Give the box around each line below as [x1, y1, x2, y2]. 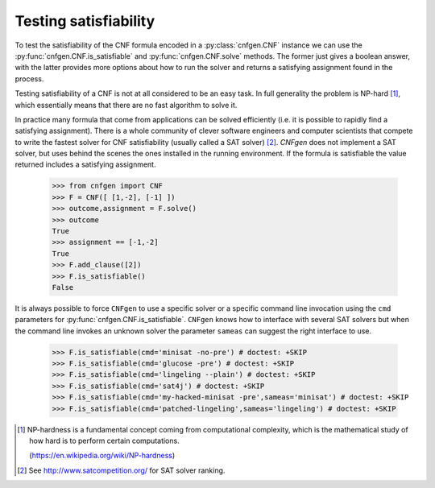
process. [14, 73, 44, 84]
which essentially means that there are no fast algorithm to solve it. [14, 100, 238, 110]
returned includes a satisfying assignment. [14, 159, 156, 169]
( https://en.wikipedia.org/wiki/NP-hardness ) [29, 451, 176, 461]
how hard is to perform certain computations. [29, 436, 180, 446]
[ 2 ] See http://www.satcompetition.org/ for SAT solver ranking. [17, 465, 226, 475]
